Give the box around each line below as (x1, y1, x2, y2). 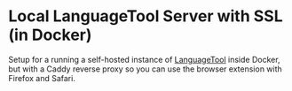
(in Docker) (8, 25, 92, 45)
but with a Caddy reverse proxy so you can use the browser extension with (8, 64, 283, 74)
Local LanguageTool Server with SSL (8, 6, 283, 27)
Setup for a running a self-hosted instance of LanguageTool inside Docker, (8, 54, 280, 64)
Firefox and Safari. (8, 72, 76, 83)
